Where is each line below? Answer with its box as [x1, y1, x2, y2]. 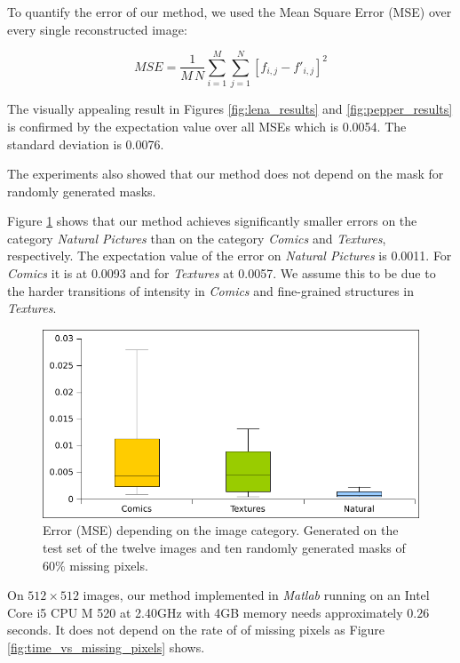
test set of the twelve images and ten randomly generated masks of [43, 539, 406, 557]
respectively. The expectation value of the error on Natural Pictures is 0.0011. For [7, 246, 452, 265]
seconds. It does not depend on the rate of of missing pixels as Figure [7, 620, 385, 639]
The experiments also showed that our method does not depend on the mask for [7, 164, 444, 183]
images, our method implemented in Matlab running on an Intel [83, 586, 430, 604]
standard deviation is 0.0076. [7, 134, 164, 153]
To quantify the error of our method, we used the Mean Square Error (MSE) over [7, 3, 452, 20]
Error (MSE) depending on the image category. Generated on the [43, 521, 399, 539]
